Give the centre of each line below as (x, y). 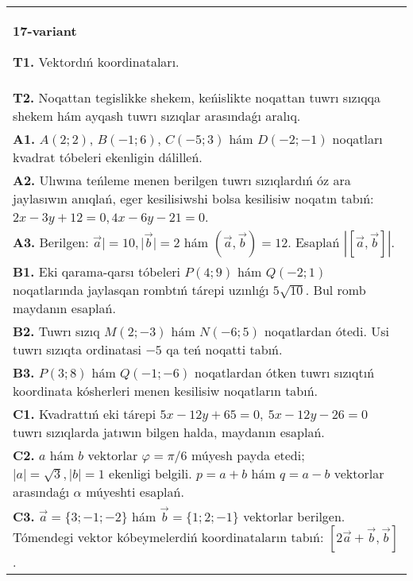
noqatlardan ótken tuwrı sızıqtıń (285, 372)
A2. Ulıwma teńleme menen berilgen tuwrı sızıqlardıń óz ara (182, 180)
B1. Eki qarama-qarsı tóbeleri (96, 271)
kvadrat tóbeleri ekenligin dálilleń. (108, 157)
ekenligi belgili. (151, 473)
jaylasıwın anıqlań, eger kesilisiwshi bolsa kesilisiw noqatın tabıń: (193, 198)
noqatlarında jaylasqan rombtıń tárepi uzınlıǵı (141, 290)
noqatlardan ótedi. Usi (326, 331)
